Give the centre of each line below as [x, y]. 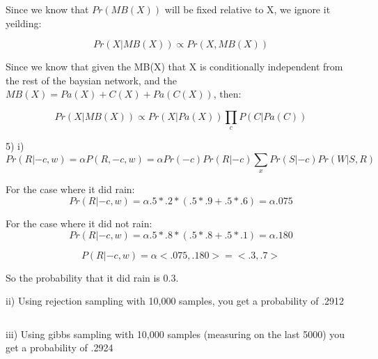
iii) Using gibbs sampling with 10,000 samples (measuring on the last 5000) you [175, 334]
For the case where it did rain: [70, 189]
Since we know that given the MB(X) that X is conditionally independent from [174, 67]
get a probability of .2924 [60, 347]
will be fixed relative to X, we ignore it [247, 9]
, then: [227, 94]
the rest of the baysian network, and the [92, 80]
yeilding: [24, 23]
